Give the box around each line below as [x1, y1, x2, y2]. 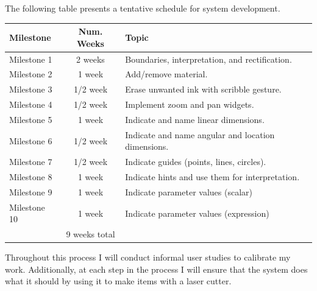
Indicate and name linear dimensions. [125, 113, 265, 125]
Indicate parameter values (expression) [125, 206, 269, 219]
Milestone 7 [9, 155, 52, 168]
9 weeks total [66, 228, 115, 240]
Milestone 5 [9, 113, 52, 125]
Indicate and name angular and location [125, 128, 275, 141]
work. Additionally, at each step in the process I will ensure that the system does [5, 262, 308, 275]
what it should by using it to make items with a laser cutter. [5, 275, 232, 287]
